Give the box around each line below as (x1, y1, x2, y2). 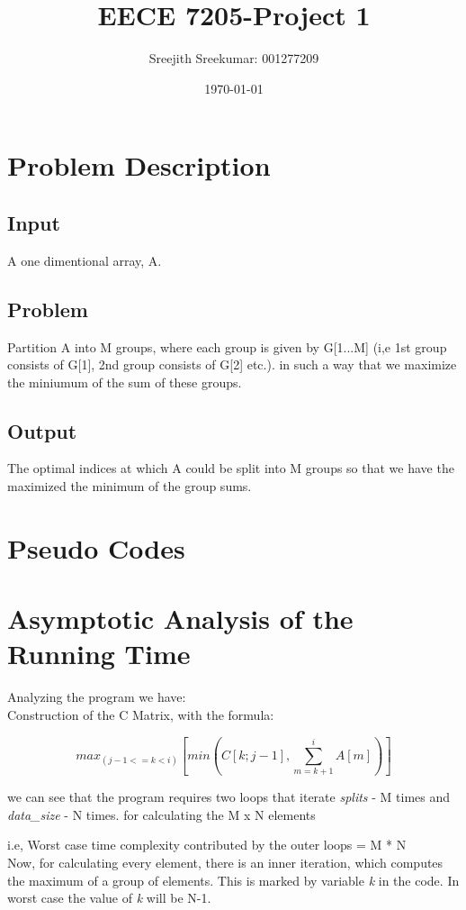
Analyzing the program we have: (7, 687, 186, 706)
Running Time (7, 635, 191, 672)
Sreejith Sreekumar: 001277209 (148, 49, 319, 68)
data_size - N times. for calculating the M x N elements (7, 805, 316, 824)
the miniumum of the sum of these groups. (7, 372, 242, 391)
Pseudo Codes (7, 529, 185, 566)
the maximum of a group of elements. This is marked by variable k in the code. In (7, 870, 460, 889)
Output (7, 416, 77, 444)
